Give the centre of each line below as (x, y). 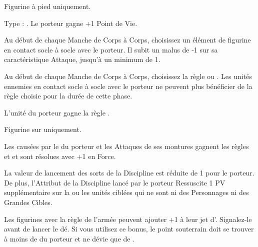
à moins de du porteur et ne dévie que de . (69, 238)
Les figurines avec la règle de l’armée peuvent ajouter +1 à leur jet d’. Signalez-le (128, 219)
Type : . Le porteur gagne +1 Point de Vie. (71, 23)
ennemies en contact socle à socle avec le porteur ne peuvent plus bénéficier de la (128, 86)
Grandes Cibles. (28, 202)
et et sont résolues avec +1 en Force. (60, 156)
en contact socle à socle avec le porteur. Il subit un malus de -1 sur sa (111, 49)
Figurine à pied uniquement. (47, 6)
